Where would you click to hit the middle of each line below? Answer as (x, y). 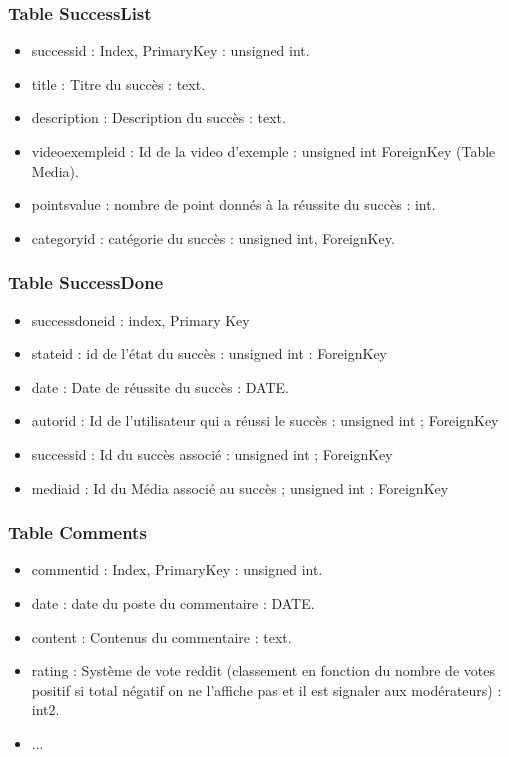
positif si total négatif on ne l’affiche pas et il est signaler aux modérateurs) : (266, 689)
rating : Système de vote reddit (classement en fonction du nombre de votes (263, 670)
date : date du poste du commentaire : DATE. (173, 602)
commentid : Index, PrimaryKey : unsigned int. (177, 569)
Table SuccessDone (86, 282)
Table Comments (77, 532)
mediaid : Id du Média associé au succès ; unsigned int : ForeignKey (240, 487)
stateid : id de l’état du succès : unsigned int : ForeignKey (209, 353)
